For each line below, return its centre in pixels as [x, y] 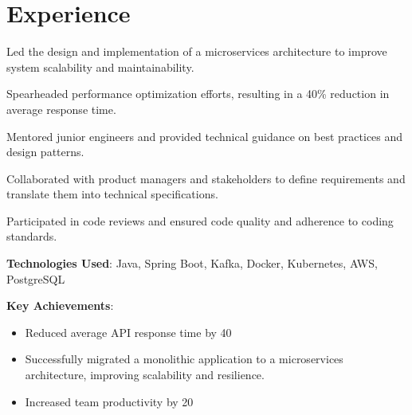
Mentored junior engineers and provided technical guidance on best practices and [205, 136]
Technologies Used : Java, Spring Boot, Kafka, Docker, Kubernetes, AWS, [192, 263]
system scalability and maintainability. [100, 67]
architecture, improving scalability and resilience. [145, 375]
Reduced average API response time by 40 [128, 332]
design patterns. [45, 152]
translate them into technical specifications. [112, 194]
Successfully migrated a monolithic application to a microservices [184, 359]
